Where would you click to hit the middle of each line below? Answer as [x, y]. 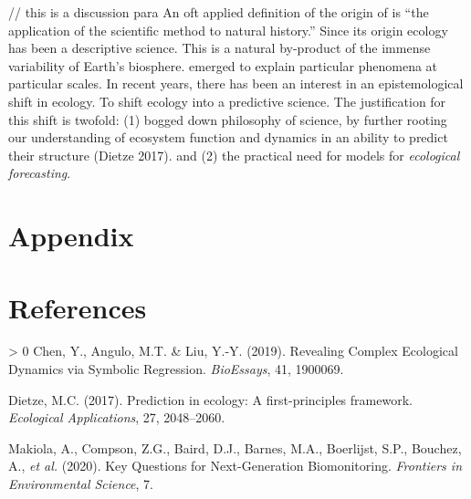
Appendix [71, 236]
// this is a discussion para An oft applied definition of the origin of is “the [219, 12]
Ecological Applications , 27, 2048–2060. [117, 417]
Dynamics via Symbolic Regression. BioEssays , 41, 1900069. [176, 369]
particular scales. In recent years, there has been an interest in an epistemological [236, 83]
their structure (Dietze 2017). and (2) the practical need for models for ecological [234, 155]
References [78, 307]
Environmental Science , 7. [81, 483]
